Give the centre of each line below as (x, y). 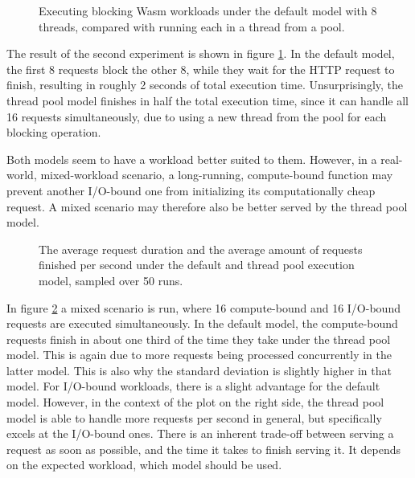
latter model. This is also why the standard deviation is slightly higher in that (199, 370)
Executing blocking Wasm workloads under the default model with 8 (208, 10)
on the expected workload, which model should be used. (144, 465)
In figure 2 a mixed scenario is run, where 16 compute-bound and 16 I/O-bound (203, 307)
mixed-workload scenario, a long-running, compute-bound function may (217, 175)
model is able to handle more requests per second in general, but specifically (194, 417)
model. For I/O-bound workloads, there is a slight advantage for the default (193, 386)
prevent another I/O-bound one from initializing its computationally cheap (191, 190)
